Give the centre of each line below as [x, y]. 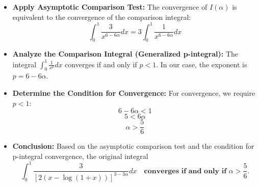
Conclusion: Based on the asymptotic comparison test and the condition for [133, 146]
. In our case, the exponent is [202, 64]
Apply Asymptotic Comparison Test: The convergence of [110, 7]
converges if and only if [101, 64]
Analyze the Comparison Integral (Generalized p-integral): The [125, 54]
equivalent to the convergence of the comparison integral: [102, 17]
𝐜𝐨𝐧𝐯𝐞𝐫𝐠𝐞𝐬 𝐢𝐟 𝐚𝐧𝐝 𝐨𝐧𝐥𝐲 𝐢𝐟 [185, 171]
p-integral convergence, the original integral [80, 156]
